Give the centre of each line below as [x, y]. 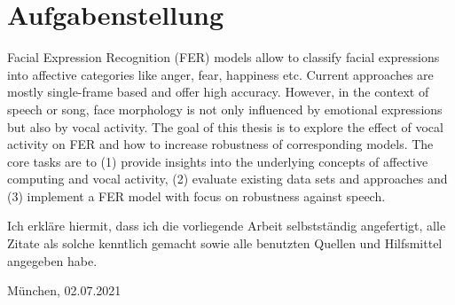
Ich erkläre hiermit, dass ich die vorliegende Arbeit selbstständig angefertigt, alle [227, 226]
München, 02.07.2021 [64, 290]
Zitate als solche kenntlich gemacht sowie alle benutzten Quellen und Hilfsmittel [225, 243]
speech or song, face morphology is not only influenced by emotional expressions [225, 109]
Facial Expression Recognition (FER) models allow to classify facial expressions [224, 57]
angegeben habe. [52, 260]
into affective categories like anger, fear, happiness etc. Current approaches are [220, 74]
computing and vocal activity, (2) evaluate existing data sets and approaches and [227, 179]
